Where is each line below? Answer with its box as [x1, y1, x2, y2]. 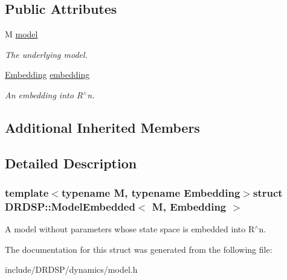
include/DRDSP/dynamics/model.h [5, 263, 138, 276]
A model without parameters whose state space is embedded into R [5, 223, 255, 235]
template [5, 185, 49, 200]
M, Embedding [152, 199, 227, 214]
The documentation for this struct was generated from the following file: [5, 243, 272, 255]
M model [5, 28, 38, 40]
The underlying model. [5, 48, 88, 60]
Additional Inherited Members [5, 118, 200, 136]
